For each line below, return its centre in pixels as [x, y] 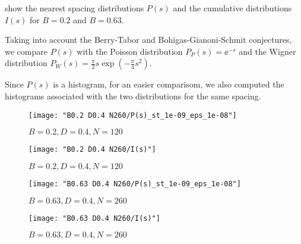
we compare [26, 51]
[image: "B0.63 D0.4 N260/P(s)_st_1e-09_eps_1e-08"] [135, 184]
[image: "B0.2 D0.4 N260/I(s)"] [92, 150]
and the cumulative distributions [232, 8]
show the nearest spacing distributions [75, 8]
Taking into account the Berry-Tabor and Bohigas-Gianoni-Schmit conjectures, [148, 40]
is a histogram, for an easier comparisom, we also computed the [169, 84]
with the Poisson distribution [130, 51]
